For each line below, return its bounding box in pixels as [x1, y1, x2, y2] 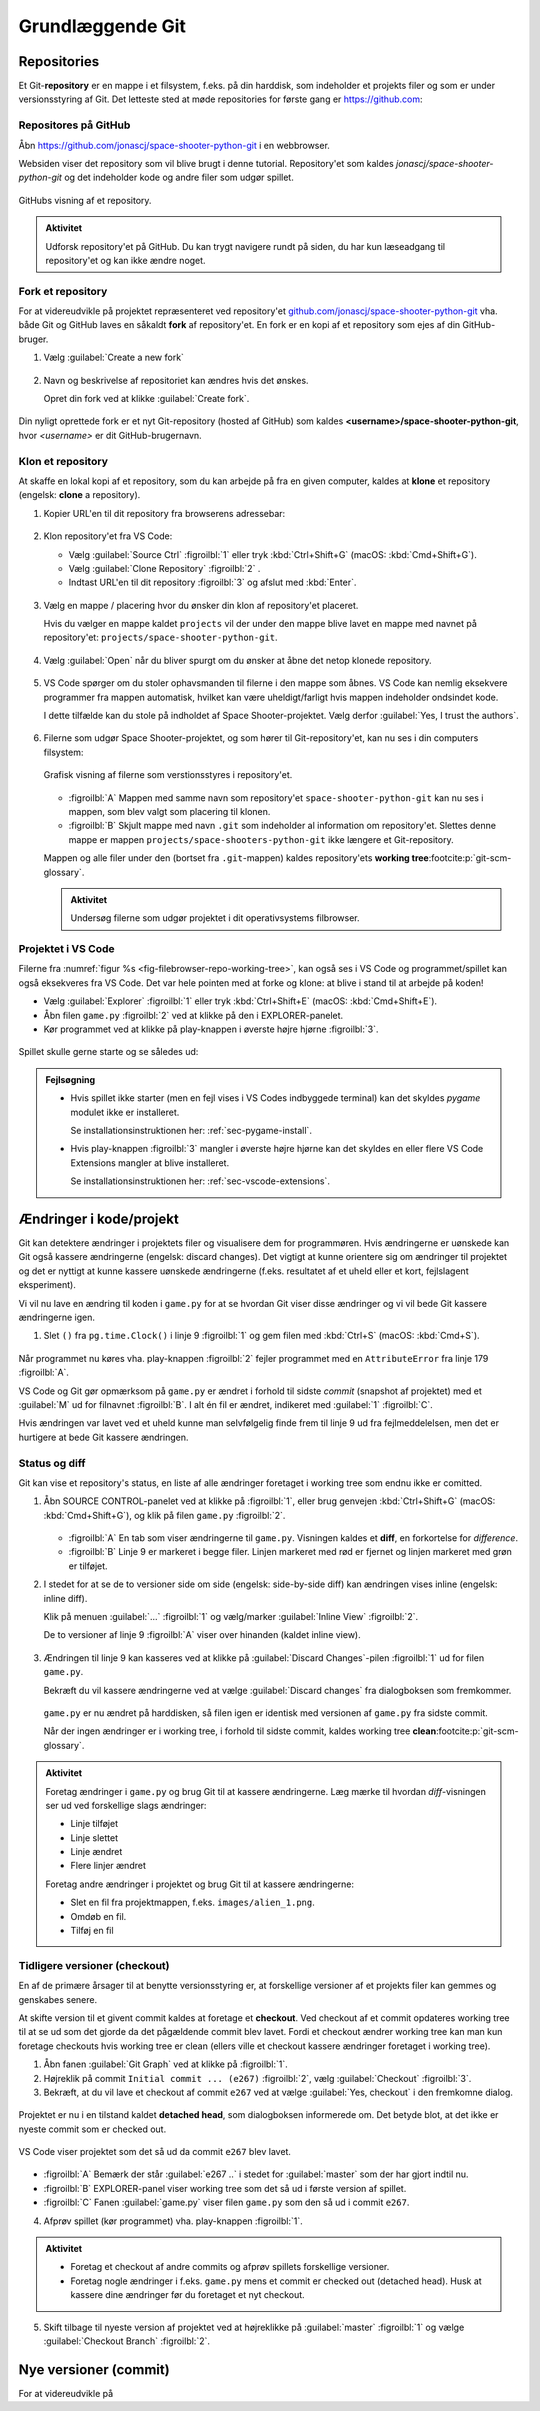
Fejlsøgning [45, 1073, 96, 1085]
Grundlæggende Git [18, 15, 187, 37]
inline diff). [43, 1592, 88, 1604]
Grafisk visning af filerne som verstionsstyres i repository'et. [43, 769, 293, 781]
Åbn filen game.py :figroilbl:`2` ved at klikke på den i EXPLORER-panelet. [43, 1009, 344, 1021]
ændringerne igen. [18, 1311, 95, 1324]
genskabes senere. [18, 1993, 98, 2005]
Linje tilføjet [70, 1818, 119, 1830]
